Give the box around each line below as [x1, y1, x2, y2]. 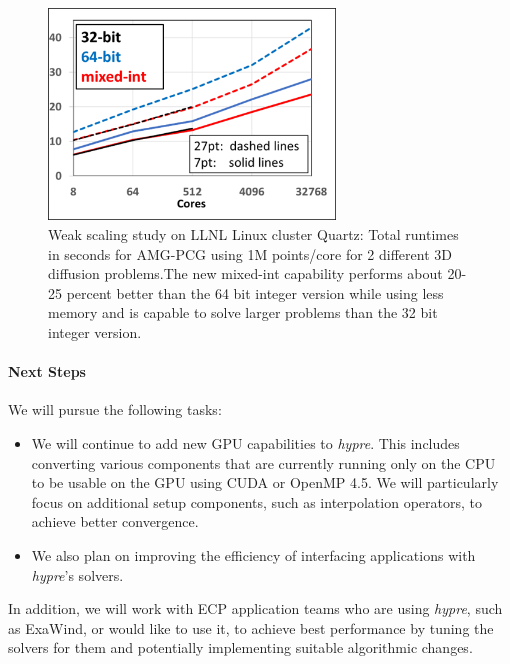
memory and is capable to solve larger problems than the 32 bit [48, 302, 438, 323]
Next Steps [8, 361, 86, 382]
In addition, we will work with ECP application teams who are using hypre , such [8, 598, 503, 619]
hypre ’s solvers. [31, 564, 124, 585]
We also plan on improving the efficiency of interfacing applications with [31, 544, 476, 565]
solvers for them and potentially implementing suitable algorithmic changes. [8, 637, 473, 658]
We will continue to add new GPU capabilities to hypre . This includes [31, 432, 460, 453]
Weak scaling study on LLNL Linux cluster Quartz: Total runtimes [48, 223, 459, 244]
